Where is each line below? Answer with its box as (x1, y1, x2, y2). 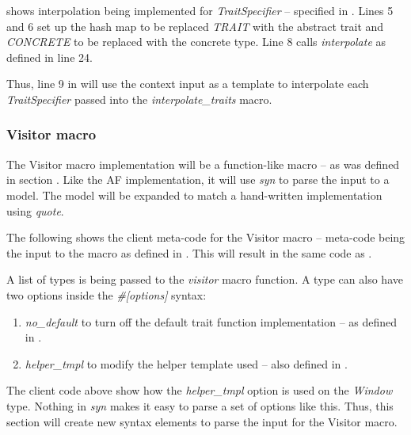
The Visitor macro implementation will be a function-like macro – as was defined (6, 155, 400, 172)
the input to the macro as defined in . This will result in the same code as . (6, 244, 372, 261)
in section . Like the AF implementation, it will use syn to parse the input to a (6, 171, 390, 188)
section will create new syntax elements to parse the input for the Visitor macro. (6, 413, 398, 429)
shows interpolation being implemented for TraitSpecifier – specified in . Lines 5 (6, 2, 394, 18)
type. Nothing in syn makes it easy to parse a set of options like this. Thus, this (6, 397, 394, 414)
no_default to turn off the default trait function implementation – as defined (25, 313, 398, 330)
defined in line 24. (6, 48, 93, 65)
